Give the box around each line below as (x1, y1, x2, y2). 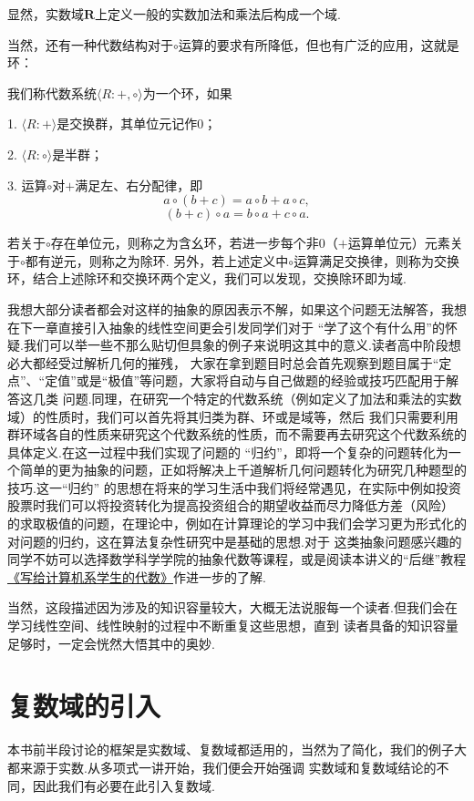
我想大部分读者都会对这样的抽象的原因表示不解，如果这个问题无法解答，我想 (7, 299, 467, 318)
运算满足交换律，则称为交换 (294, 251, 460, 270)
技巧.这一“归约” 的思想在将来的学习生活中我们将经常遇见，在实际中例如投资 (7, 478, 461, 497)
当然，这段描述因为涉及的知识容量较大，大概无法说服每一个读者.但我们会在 (7, 598, 458, 617)
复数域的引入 (7, 687, 161, 724)
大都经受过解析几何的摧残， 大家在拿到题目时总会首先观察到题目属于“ (19, 353, 439, 372)
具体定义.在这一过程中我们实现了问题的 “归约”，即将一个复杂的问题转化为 (7, 442, 448, 461)
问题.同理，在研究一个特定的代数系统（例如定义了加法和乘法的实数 (62, 388, 462, 407)
